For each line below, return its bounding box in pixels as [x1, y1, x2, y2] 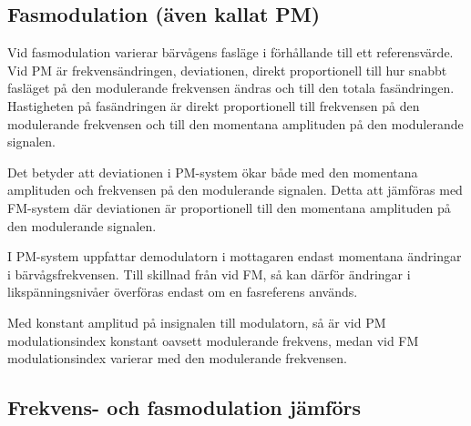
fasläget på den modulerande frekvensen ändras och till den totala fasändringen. [7, 78, 455, 97]
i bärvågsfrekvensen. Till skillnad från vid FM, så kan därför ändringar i [7, 264, 411, 283]
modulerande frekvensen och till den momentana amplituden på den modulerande [7, 114, 464, 133]
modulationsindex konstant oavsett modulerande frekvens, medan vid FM [7, 330, 419, 350]
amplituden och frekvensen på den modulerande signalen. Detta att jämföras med [7, 180, 463, 199]
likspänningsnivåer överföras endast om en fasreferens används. [7, 282, 358, 301]
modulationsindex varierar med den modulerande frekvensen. [7, 349, 347, 368]
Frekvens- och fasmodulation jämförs [7, 393, 361, 421]
